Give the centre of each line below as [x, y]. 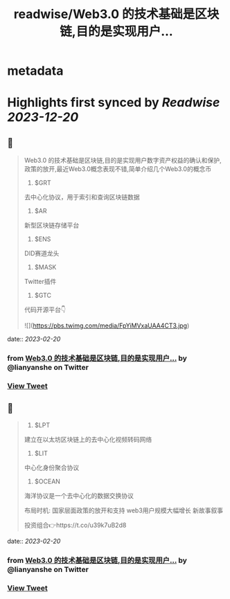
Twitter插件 [40, 282]
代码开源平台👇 [45, 310]
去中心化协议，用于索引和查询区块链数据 [82, 197]
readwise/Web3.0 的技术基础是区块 [116, 14]
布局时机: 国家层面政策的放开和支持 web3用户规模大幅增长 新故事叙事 [124, 510]
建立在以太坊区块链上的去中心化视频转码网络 [88, 439]
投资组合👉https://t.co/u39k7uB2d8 [75, 525]
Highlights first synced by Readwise [114, 103]
